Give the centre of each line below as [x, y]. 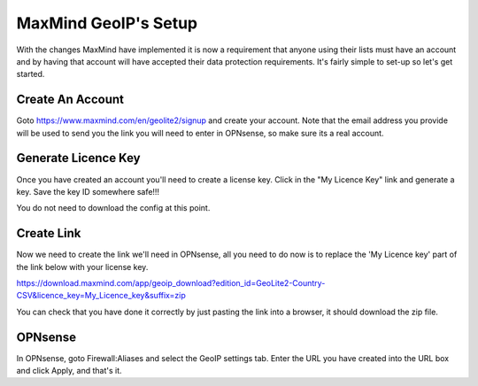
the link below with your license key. [82, 266]
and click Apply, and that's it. [69, 371]
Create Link [49, 233]
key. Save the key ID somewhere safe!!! [88, 191]
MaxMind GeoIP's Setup [107, 23]
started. [31, 74]
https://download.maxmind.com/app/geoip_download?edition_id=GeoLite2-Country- [171, 283]
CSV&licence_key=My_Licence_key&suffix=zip [101, 296]
